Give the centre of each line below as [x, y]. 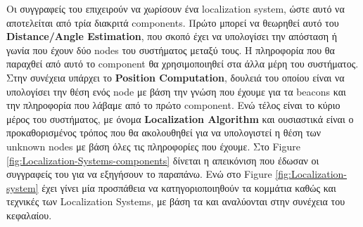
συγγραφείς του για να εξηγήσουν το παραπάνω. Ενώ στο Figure [139, 174]
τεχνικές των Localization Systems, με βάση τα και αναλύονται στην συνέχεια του [176, 201]
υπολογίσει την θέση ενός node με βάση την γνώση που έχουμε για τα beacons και [176, 91]
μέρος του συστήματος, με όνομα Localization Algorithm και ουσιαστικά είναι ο [180, 118]
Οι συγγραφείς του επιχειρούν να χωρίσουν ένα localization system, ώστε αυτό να [176, 8]
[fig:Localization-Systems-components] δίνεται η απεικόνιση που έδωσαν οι [163, 160]
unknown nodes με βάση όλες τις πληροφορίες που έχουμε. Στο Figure [153, 146]
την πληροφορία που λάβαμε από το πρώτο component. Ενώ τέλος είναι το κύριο [173, 105]
